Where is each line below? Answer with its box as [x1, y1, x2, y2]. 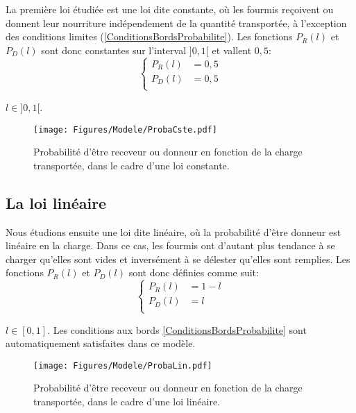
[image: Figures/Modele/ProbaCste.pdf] [33, 124, 217, 135]
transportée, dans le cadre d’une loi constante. [33, 158, 230, 172]
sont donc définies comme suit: [128, 265, 259, 280]
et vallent [212, 42, 252, 57]
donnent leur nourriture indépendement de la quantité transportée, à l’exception [6, 15, 347, 30]
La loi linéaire [6, 192, 107, 213]
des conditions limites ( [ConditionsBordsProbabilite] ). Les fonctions [6, 29, 293, 44]
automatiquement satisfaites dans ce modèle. [6, 336, 196, 351]
